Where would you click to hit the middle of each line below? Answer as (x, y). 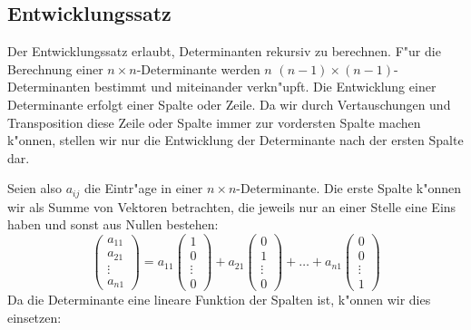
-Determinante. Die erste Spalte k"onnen (348, 188)
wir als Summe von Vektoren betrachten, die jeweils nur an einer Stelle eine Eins (232, 206)
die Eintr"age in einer (143, 188)
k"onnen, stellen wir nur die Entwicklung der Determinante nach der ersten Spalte (235, 140)
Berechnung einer (55, 68)
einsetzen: (34, 317)
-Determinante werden (198, 68)
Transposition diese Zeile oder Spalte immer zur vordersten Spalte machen (214, 122)
